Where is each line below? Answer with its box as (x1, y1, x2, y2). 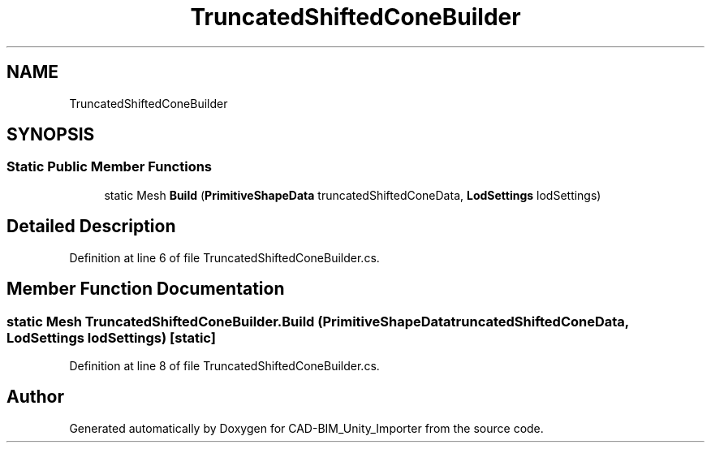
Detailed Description (6, 216, 176, 237)
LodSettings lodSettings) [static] (6, 329, 216, 346)
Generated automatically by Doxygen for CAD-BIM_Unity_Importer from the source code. (69, 421, 544, 435)
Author (6, 386, 64, 408)
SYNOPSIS (6, 124, 95, 145)
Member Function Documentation (6, 278, 285, 300)
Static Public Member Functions (6, 158, 213, 175)
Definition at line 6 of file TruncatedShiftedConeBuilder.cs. (69, 250, 380, 265)
